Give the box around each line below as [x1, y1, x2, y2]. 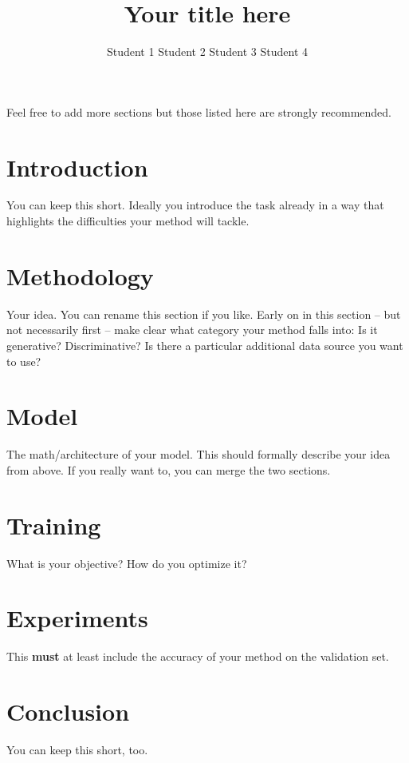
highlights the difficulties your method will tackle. [6, 213, 250, 229]
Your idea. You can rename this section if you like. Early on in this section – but [6, 305, 401, 322]
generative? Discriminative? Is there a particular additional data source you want [6, 336, 403, 353]
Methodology [6, 259, 154, 292]
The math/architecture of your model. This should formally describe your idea [6, 446, 391, 463]
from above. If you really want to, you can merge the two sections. [6, 461, 331, 478]
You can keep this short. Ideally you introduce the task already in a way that [6, 197, 384, 213]
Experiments [6, 602, 148, 634]
